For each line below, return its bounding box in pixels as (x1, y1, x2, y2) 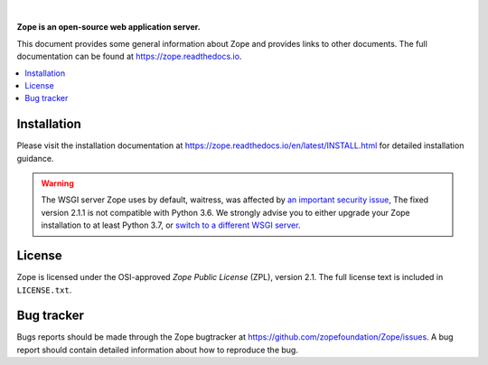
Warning (41, 178, 74, 189)
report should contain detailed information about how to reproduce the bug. (16, 344, 298, 355)
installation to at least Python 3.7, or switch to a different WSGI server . (41, 220, 301, 230)
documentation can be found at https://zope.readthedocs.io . (16, 51, 242, 62)
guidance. (16, 153, 54, 164)
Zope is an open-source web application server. (16, 22, 201, 33)
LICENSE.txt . (16, 285, 72, 295)
